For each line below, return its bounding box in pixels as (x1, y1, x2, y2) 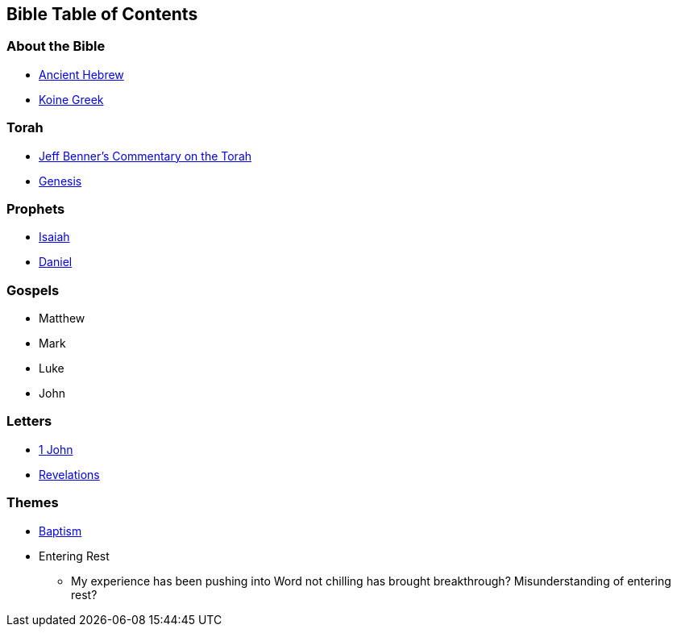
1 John (39, 442, 73, 456)
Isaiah (39, 230, 70, 244)
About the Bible (6, 38, 106, 55)
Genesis (39, 173, 82, 188)
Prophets (6, 200, 65, 217)
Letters (6, 413, 52, 430)
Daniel (39, 255, 73, 269)
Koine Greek (39, 92, 104, 106)
